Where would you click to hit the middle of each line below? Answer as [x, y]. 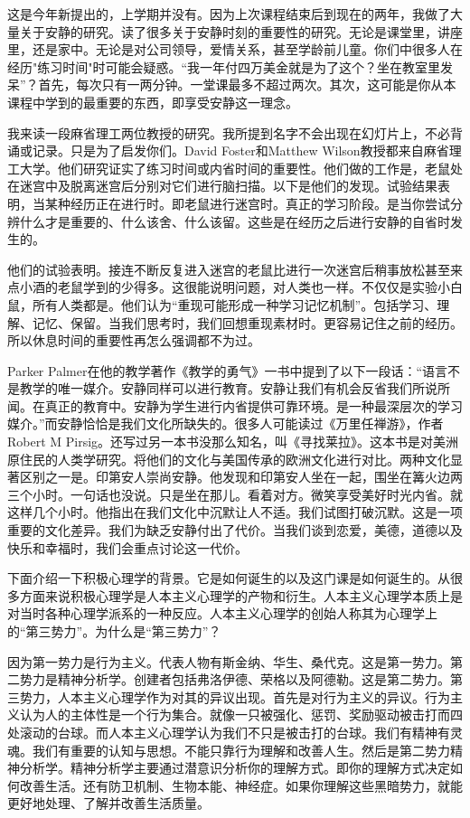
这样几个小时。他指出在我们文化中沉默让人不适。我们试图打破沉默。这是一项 [235, 512]
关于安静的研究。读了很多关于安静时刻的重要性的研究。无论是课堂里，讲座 [241, 31]
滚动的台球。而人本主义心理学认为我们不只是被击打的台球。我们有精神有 [235, 732]
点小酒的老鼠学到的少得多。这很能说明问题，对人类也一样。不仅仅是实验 [222, 287]
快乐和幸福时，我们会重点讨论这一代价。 [127, 547]
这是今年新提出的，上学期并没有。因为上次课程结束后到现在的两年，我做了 [229, 14]
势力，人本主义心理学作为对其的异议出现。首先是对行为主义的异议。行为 [235, 696]
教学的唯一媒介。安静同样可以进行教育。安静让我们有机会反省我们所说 [228, 388]
